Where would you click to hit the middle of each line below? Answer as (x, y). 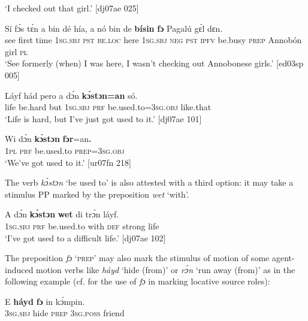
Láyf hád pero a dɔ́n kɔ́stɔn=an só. (71, 95)
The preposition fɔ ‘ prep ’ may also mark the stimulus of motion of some (137, 258)
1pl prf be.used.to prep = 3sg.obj (65, 150)
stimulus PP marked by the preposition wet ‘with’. (97, 194)
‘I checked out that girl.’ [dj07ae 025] (72, 8)
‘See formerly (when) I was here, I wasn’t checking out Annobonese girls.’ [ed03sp (154, 63)
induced (19, 269)
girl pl (16, 51)
